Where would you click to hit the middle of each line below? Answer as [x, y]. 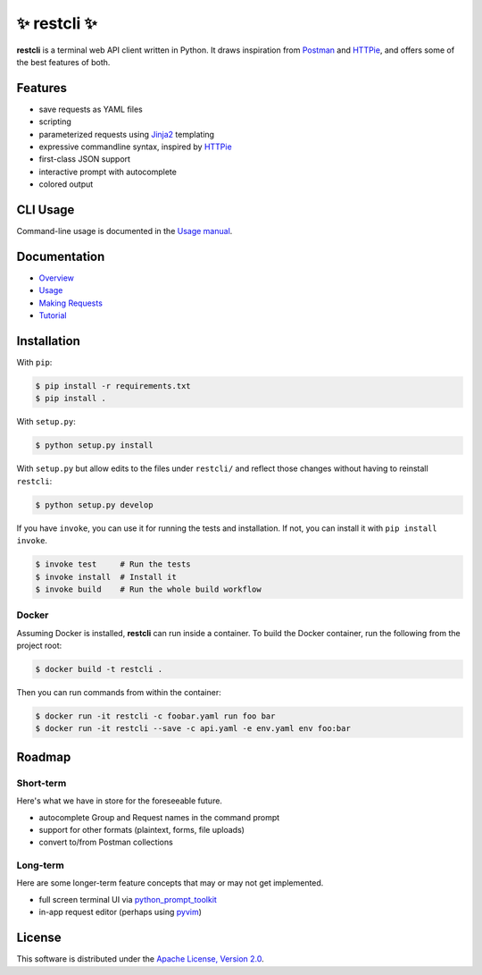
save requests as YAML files [91, 109]
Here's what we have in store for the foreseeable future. [120, 801]
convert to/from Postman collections [106, 842]
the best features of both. [63, 62]
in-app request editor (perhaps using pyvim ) [120, 912]
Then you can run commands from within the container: [119, 693]
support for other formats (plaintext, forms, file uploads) [142, 829]
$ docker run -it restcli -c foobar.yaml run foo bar [155, 716]
